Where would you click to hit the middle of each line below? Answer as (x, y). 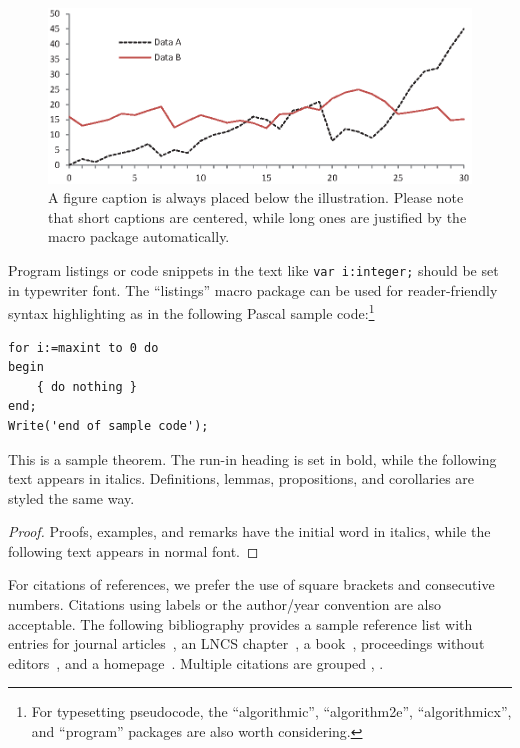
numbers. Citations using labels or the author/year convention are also (225, 604)
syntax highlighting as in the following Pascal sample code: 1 (191, 311)
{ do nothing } (86, 386)
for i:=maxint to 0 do (83, 347)
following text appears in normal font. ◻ (133, 550)
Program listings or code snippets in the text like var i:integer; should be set (253, 270)
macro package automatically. (139, 236)
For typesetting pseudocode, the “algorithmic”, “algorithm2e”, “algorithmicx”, (271, 711)
